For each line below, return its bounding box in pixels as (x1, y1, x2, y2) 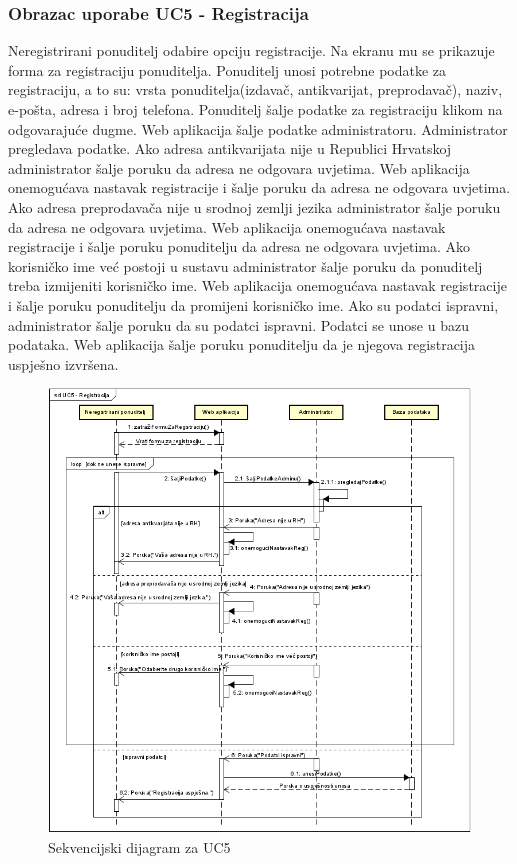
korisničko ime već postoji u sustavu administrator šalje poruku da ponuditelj (8, 255, 483, 276)
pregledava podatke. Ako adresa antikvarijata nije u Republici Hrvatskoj (8, 138, 452, 159)
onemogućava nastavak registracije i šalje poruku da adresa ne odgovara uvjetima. (8, 177, 511, 198)
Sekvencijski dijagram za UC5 (48, 836, 231, 857)
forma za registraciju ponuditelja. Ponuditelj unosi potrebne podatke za (8, 59, 447, 80)
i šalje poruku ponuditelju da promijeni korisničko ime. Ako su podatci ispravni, (8, 294, 499, 315)
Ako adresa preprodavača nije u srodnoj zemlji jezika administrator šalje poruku (8, 196, 501, 217)
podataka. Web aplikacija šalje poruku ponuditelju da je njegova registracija (8, 334, 476, 355)
